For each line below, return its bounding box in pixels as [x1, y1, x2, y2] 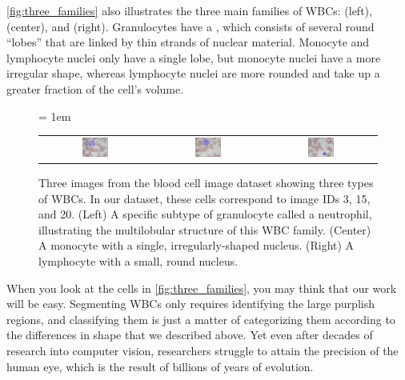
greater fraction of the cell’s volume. [6, 80, 184, 97]
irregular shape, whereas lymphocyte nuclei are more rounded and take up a [6, 65, 380, 82]
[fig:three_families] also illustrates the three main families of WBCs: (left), [6, 2, 372, 18]
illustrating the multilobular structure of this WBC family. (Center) [38, 221, 371, 238]
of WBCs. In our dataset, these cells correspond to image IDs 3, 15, [38, 190, 371, 206]
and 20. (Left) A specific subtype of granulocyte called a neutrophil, [38, 206, 372, 222]
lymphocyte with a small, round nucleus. [38, 252, 239, 269]
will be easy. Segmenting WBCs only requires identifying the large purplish [6, 295, 375, 312]
